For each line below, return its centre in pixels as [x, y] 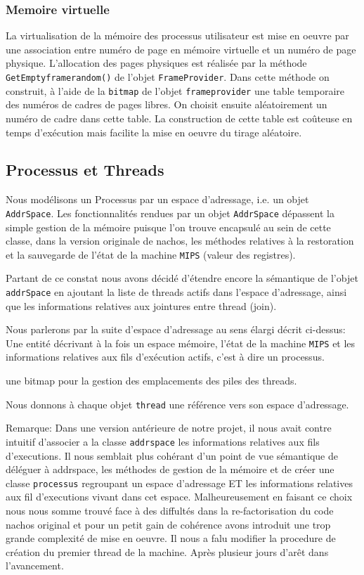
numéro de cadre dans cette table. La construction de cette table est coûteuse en [179, 118]
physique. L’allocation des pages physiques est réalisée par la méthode [156, 63]
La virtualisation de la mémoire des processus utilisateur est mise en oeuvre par [177, 35]
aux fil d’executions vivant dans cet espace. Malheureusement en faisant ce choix [179, 497]
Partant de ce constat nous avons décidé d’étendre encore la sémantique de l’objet [182, 278]
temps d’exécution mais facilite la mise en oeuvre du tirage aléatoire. [154, 132]
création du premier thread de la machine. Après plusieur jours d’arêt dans [167, 551]
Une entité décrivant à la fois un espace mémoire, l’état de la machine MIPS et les [181, 343]
